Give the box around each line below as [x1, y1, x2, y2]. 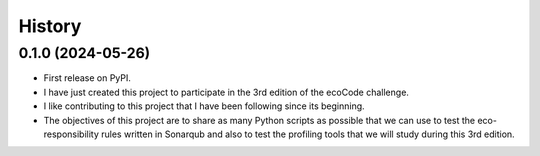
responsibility [43, 128, 100, 140]
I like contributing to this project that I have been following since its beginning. [43, 100, 365, 112]
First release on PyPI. [43, 72, 132, 84]
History [18, 15, 82, 37]
